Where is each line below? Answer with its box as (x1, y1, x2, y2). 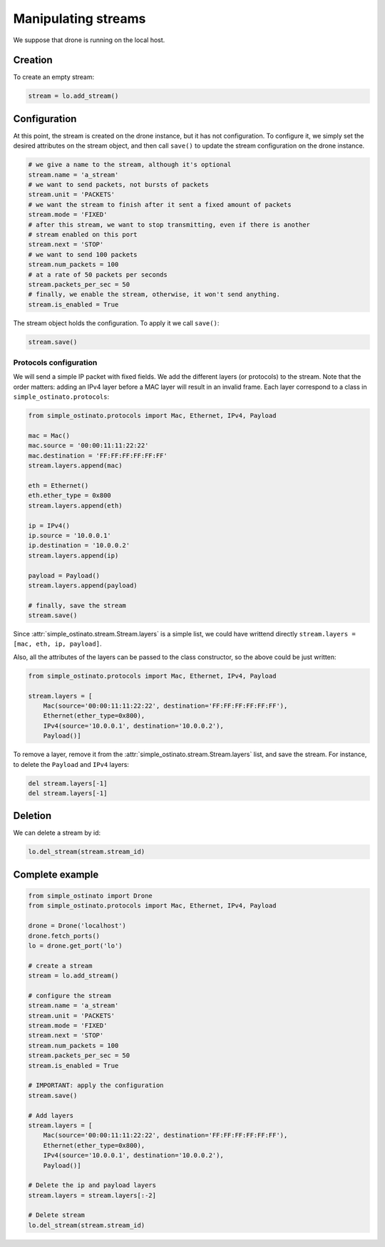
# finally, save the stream (28, 601, 126, 609)
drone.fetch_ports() (28, 932, 100, 940)
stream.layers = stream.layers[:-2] (28, 1191, 157, 1199)
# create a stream (28, 962, 93, 969)
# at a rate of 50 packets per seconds (28, 270, 168, 278)
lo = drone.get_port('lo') (28, 942, 123, 950)
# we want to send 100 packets (28, 250, 138, 258)
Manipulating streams (13, 11, 146, 26)
